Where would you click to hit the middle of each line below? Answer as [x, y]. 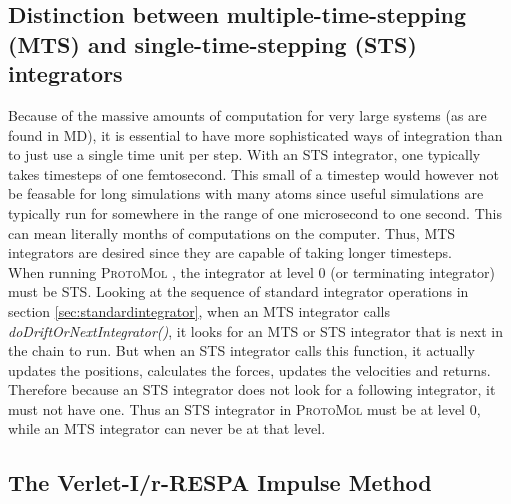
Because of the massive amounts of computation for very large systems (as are [247, 114]
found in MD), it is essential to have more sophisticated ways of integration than [255, 134]
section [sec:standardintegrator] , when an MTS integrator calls [199, 310]
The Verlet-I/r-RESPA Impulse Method [220, 482]
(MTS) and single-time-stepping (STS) [212, 43]
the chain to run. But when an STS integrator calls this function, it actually [241, 350]
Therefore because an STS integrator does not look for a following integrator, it [252, 389]
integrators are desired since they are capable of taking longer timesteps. [230, 252]
